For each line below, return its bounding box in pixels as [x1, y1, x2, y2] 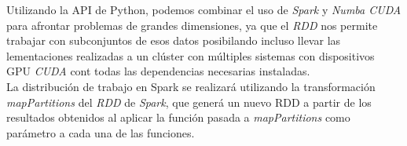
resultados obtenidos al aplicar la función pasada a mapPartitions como [6, 109, 350, 126]
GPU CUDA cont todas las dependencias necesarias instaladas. [6, 63, 310, 79]
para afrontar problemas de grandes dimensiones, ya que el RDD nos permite [6, 16, 378, 33]
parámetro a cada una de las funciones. [6, 124, 195, 141]
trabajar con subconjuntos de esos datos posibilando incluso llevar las [6, 32, 341, 49]
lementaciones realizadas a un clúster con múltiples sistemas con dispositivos [6, 47, 375, 64]
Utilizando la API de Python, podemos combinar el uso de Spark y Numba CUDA [6, 2, 401, 17]
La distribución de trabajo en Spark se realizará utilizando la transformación [6, 78, 376, 94]
